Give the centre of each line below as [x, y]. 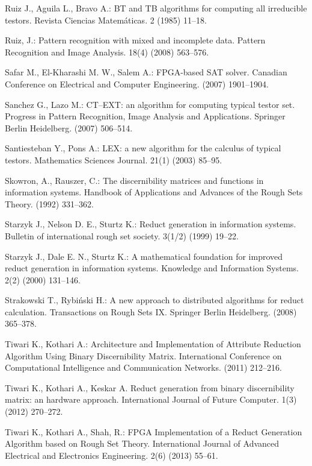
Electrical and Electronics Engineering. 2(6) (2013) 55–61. [112, 455]
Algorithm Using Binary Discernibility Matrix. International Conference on [143, 355]
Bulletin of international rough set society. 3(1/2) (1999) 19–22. [122, 235]
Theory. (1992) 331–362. [49, 203]
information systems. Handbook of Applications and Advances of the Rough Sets [154, 192]
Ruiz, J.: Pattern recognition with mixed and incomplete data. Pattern [135, 40]
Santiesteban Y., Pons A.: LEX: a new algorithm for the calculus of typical [143, 148]
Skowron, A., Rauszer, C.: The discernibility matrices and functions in [134, 180]
